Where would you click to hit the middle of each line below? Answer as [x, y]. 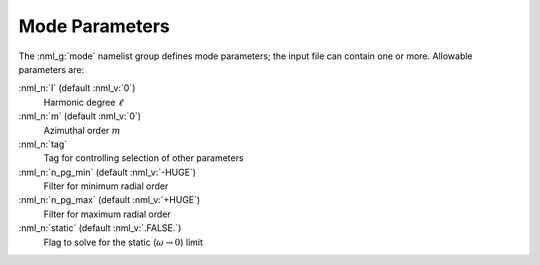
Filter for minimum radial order [106, 186]
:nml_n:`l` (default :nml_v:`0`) [77, 88]
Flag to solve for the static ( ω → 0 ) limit [123, 242]
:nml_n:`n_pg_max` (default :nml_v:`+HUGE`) [109, 200]
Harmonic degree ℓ [83, 102]
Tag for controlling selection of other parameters [143, 158]
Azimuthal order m [82, 130]
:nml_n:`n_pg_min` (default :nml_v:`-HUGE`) [107, 172]
